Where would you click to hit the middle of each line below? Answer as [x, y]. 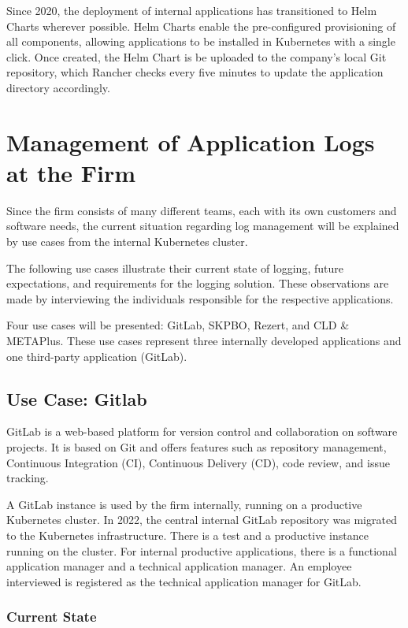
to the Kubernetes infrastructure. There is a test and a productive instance [187, 535]
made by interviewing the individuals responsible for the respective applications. [200, 298]
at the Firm [71, 172]
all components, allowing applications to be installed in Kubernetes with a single [201, 41]
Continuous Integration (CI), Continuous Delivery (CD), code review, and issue [198, 462]
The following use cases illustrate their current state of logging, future [175, 268]
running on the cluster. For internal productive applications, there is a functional [202, 550]
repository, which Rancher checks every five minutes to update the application [195, 72]
